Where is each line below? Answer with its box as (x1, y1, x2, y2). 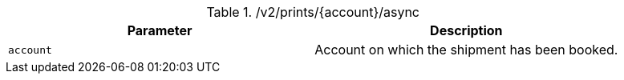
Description (430, 22, 503, 38)
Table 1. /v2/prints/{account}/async (206, 4, 419, 20)
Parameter (127, 22, 192, 38)
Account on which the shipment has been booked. (314, 42, 618, 58)
